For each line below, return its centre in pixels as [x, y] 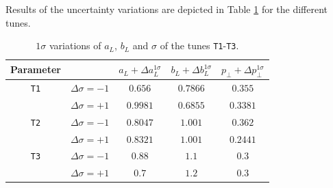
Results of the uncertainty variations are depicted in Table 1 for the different [167, 9]
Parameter [36, 69]
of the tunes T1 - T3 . [199, 45]
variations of [75, 45]
